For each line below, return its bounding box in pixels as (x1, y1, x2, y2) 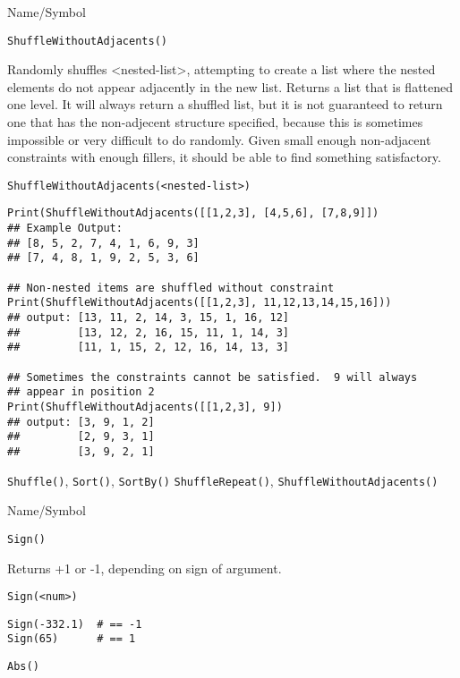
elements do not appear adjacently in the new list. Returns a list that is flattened (7, 77, 454, 96)
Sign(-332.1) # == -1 (7, 617, 142, 631)
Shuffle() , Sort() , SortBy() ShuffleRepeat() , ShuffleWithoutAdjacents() (7, 470, 439, 489)
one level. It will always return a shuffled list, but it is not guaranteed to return (7, 95, 443, 114)
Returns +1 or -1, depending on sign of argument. (7, 558, 282, 577)
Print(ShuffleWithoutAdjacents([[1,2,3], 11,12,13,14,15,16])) (7, 296, 392, 309)
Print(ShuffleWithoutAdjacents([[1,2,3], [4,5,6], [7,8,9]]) (7, 207, 379, 220)
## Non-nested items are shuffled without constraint (7, 281, 335, 294)
